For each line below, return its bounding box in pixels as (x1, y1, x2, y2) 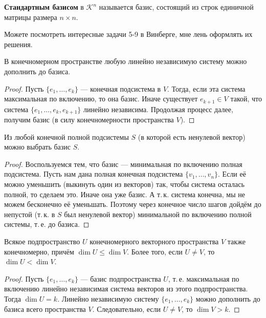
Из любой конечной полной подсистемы (4, 131, 129, 142)
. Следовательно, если (92, 303, 161, 314)
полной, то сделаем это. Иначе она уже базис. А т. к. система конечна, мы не (4, 188, 246, 199)
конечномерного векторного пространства (90, 236, 219, 246)
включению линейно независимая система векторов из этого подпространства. (4, 283, 248, 294)
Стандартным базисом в (4, 2, 84, 12)
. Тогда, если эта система (167, 83, 246, 94)
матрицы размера (4, 11, 57, 22)
